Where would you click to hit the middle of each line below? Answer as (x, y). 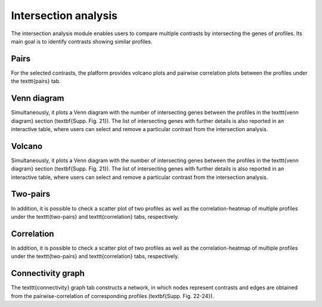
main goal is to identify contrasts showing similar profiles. (82, 41)
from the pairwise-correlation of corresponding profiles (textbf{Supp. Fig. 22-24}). (113, 296)
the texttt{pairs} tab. (36, 81)
